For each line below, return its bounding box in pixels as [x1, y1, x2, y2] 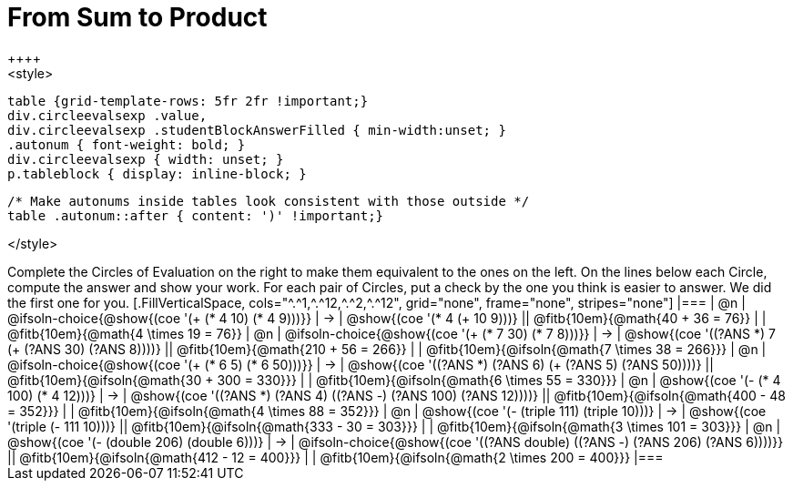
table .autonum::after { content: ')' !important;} [7, 208, 384, 223]
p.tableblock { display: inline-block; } [7, 166, 307, 181]
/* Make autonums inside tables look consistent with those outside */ [7, 193, 530, 208]
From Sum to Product [7, 2, 268, 33]
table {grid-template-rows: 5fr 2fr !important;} [7, 93, 369, 108]
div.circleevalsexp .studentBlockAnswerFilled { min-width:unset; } [7, 122, 506, 137]
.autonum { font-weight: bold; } [7, 137, 246, 152]
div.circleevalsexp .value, [7, 107, 208, 123]
